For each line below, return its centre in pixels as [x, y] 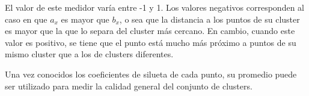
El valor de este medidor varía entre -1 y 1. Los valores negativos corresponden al [154, 7]
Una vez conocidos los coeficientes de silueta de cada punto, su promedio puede [151, 74]
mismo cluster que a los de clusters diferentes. [89, 54]
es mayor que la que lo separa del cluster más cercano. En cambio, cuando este [150, 31]
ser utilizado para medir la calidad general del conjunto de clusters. [129, 86]
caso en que [26, 19]
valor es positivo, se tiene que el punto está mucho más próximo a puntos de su [151, 42]
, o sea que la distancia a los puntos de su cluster [210, 19]
